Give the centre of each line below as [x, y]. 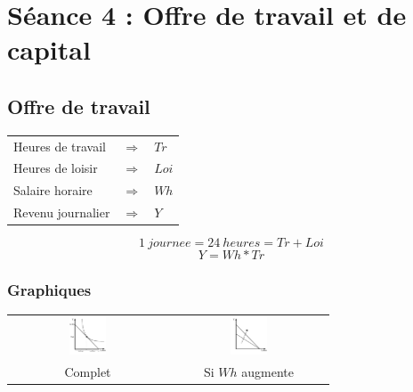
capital [49, 49]
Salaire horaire [53, 190]
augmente [268, 371]
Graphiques [49, 290]
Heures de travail [60, 146]
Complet [88, 371]
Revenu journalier [62, 212]
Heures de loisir [56, 168]
